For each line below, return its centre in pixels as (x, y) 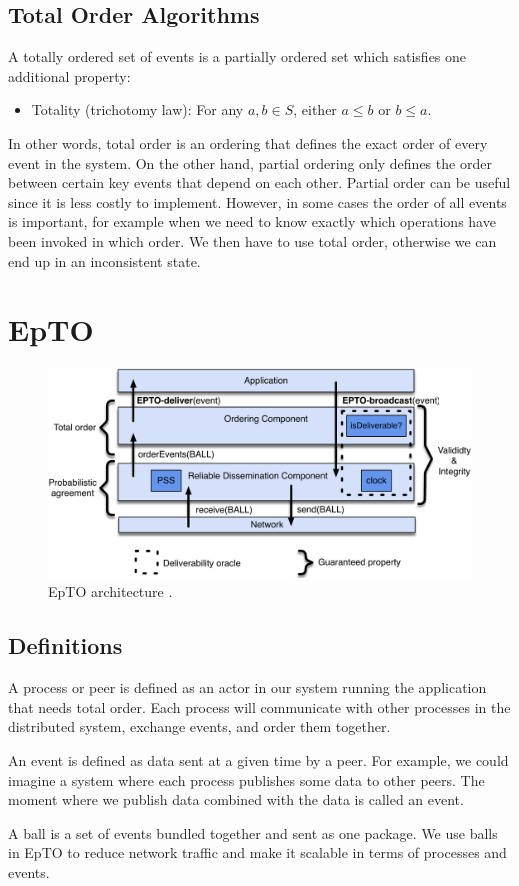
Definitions (65, 645)
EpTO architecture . (110, 591)
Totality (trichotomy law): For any (137, 109)
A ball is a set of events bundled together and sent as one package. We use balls (253, 832)
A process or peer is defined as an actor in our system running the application (247, 687)
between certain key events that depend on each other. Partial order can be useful (259, 182)
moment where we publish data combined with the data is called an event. (236, 799)
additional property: (69, 75)
